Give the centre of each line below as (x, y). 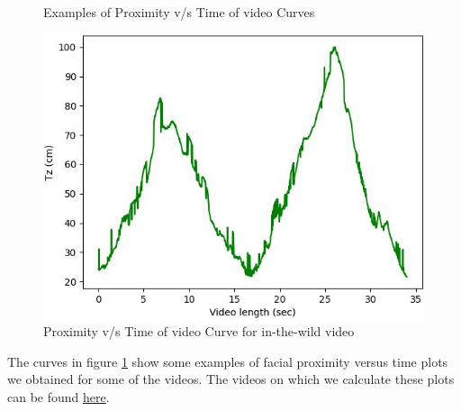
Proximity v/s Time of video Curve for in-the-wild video (199, 331)
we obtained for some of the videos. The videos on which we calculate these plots (231, 379)
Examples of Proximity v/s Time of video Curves (179, 12)
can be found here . (59, 397)
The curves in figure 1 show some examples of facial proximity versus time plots (228, 361)
